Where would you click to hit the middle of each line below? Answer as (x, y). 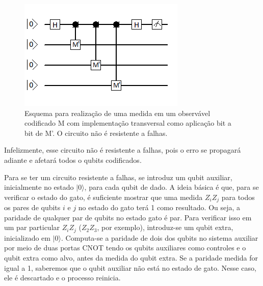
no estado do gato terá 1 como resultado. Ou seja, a (159, 207)
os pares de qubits (32, 207)
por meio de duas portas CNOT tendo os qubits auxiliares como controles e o (125, 248)
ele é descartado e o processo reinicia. (62, 278)
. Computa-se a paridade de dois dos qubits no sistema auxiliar (160, 237)
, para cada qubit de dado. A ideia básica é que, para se (172, 187)
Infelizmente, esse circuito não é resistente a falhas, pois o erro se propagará (123, 150)
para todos (238, 197)
